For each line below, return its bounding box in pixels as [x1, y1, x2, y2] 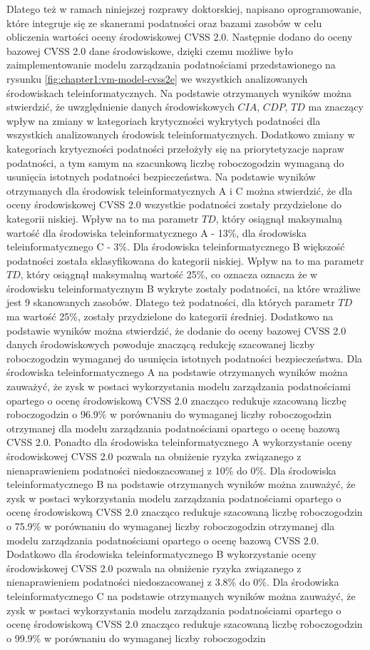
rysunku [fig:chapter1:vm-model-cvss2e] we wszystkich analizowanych [6, 71, 308, 86]
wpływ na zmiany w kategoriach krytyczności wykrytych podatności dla [6, 113, 321, 128]
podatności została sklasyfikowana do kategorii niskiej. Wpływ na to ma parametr [6, 253, 364, 268]
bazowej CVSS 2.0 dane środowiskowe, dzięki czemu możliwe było [6, 43, 293, 58]
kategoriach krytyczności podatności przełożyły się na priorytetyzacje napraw [6, 141, 344, 156]
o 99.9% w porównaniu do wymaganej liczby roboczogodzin [6, 630, 266, 645]
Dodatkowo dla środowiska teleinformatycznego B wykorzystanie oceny [6, 547, 317, 562]
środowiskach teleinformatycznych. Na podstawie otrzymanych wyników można [6, 85, 352, 100]
